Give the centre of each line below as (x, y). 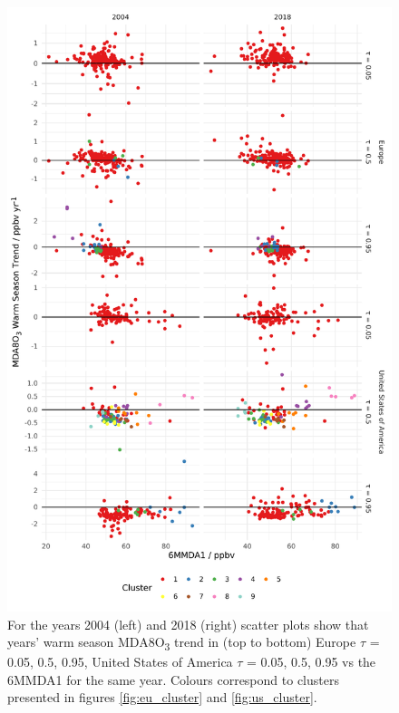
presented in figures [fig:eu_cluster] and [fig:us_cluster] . (162, 697)
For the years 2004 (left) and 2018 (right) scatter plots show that (188, 624)
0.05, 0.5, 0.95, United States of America (120, 662)
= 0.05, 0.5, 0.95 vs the (311, 662)
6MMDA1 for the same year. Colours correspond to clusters (173, 679)
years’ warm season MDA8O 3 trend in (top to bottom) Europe (182, 643)
